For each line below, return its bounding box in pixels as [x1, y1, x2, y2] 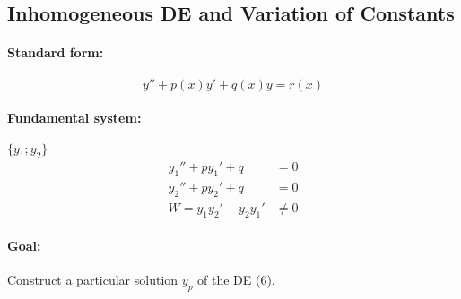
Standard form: [7, 43, 104, 62]
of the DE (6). [197, 270, 275, 289]
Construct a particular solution [7, 270, 178, 289]
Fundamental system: [7, 108, 142, 127]
